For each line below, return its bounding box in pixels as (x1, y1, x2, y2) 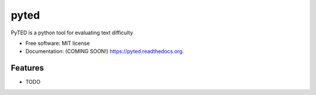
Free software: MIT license (25, 40, 90, 47)
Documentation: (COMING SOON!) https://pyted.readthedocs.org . (25, 48, 184, 55)
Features (11, 63, 44, 73)
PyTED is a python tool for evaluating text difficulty (11, 29, 133, 36)
